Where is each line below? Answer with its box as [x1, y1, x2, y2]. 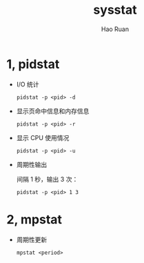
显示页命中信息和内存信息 [16, 106, 90, 115]
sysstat [93, 2, 137, 18]
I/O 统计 [16, 80, 39, 88]
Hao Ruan [101, 25, 130, 33]
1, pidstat [6, 56, 60, 72]
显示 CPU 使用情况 [16, 133, 70, 142]
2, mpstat [6, 211, 63, 227]
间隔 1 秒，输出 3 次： [16, 175, 79, 183]
